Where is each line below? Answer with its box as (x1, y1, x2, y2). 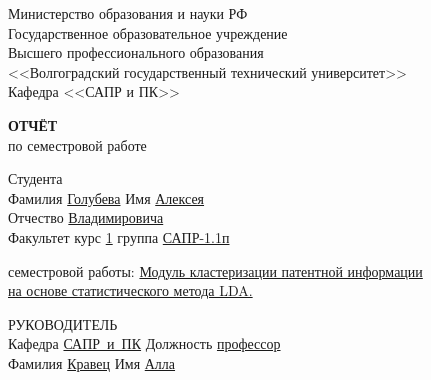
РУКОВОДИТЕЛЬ (8, 313, 118, 334)
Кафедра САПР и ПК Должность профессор (8, 333, 281, 354)
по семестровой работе (8, 134, 147, 155)
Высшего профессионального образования (8, 42, 264, 63)
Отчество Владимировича (8, 207, 164, 228)
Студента (8, 168, 63, 189)
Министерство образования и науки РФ (8, 3, 248, 23)
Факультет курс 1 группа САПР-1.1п (8, 226, 230, 247)
